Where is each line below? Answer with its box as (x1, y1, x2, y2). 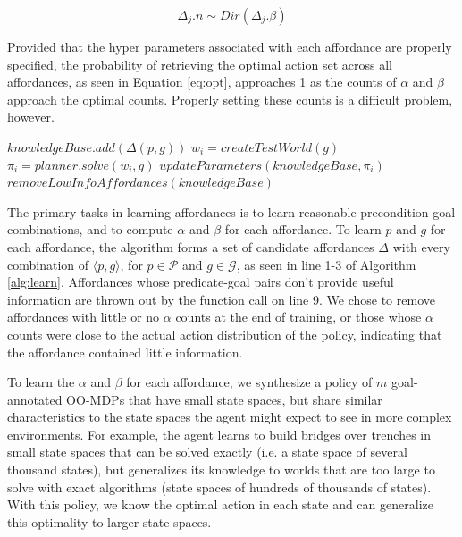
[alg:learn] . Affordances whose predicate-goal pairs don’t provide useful (7, 273, 394, 291)
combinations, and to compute (7, 220, 173, 239)
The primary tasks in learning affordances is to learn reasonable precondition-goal (7, 202, 456, 221)
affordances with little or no (7, 307, 160, 326)
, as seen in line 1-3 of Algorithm (236, 255, 416, 273)
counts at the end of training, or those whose (175, 307, 422, 326)
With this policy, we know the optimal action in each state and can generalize (7, 495, 433, 514)
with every (392, 237, 450, 256)
